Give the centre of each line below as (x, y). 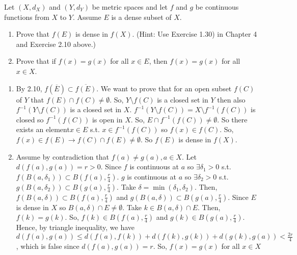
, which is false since (48, 246)
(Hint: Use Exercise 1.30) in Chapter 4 (197, 34)
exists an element (43, 129)
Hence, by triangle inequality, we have (75, 227)
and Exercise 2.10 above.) (56, 44)
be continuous (217, 7)
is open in (107, 119)
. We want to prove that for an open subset (164, 88)
